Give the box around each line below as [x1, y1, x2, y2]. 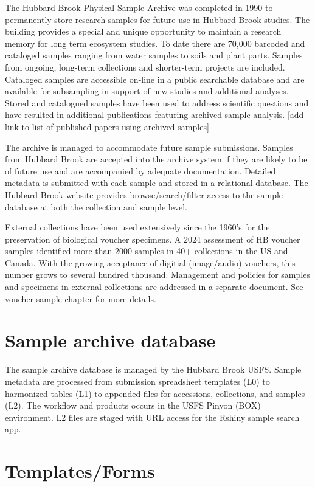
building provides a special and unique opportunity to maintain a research [5, 25, 282, 38]
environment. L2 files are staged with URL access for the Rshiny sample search [5, 410, 300, 423]
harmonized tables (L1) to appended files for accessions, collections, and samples [5, 387, 305, 399]
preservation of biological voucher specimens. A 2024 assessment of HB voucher [5, 232, 300, 245]
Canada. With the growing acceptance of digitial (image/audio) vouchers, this [5, 256, 296, 269]
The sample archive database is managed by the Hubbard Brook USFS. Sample [5, 363, 302, 376]
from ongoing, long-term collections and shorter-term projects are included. [5, 60, 285, 73]
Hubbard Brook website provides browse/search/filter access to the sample [5, 188, 283, 201]
